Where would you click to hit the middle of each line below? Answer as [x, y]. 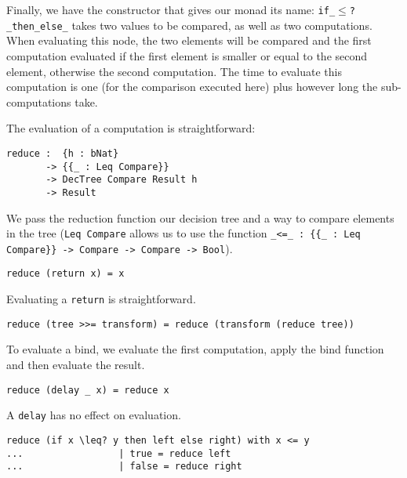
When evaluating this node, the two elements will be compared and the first [189, 40]
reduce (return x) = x [65, 274]
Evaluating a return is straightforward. [101, 299]
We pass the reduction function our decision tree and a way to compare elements [200, 217]
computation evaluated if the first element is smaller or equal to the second [187, 55]
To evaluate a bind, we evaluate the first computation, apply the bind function [195, 349]
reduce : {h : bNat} [63, 153]
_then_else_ [37, 26]
